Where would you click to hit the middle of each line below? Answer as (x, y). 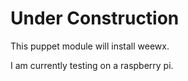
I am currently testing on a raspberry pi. (92, 65)
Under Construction (95, 18)
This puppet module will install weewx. (90, 46)
